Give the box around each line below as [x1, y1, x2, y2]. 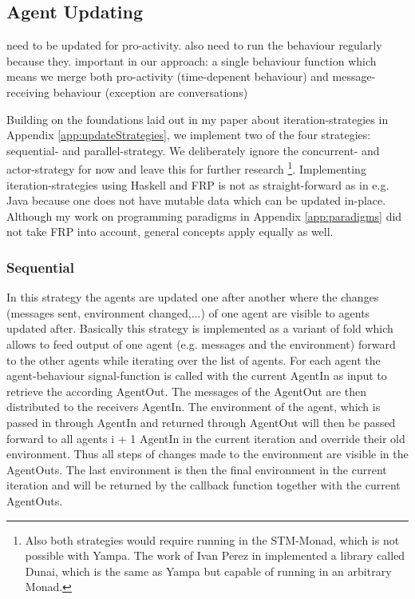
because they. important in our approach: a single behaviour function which [6, 52, 377, 69]
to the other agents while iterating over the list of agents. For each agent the [6, 351, 381, 368]
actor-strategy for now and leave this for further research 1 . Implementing [6, 158, 366, 178]
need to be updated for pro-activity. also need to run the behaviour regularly [6, 37, 382, 54]
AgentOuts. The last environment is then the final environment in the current [6, 461, 387, 477]
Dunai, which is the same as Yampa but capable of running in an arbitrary [25, 562, 392, 579]
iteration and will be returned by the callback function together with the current [6, 477, 401, 493]
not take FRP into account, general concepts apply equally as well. [6, 223, 334, 240]
